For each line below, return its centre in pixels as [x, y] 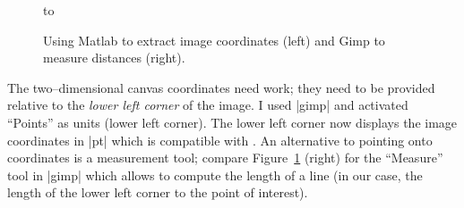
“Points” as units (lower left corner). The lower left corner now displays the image [232, 122]
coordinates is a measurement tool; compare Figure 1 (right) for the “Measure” [225, 158]
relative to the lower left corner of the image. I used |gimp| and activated [208, 105]
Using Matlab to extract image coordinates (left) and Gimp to [214, 40]
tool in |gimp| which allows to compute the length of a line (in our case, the [215, 175]
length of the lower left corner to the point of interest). [158, 192]
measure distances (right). [114, 58]
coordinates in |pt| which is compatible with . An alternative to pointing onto [220, 140]
